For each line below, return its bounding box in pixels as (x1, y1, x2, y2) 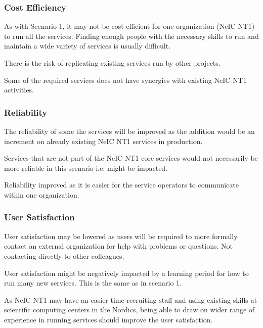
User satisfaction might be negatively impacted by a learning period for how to (4, 267, 249, 278)
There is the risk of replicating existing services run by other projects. (4, 58, 221, 68)
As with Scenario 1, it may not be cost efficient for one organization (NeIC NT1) (4, 21, 255, 31)
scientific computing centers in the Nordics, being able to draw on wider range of (4, 304, 255, 315)
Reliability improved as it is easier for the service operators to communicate (4, 179, 239, 190)
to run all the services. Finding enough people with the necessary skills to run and (4, 30, 259, 41)
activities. (4, 84, 34, 95)
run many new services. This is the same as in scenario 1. (4, 277, 182, 288)
